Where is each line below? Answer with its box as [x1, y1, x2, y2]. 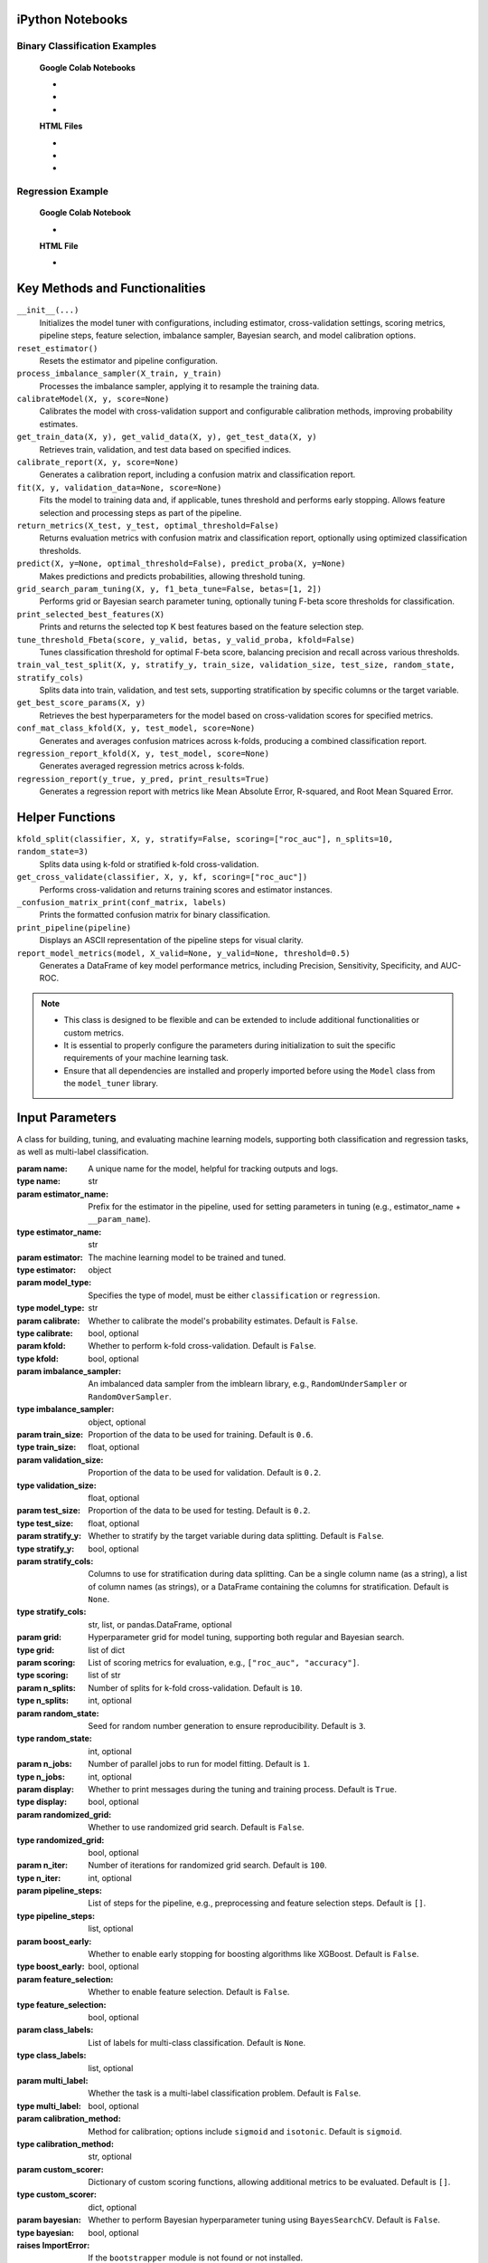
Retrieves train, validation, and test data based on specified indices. [39, 444, 292, 454]
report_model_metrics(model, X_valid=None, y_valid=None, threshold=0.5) [16, 948, 352, 959]
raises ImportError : [16, 2240, 90, 2251]
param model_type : [16, 1277, 92, 1288]
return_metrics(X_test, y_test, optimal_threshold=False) [16, 520, 279, 530]
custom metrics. [63, 1027, 124, 1038]
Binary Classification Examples [16, 40, 157, 53]
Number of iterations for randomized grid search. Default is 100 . [88, 1860, 327, 1871]
